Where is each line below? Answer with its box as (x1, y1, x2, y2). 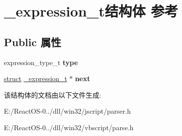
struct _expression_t (4, 73, 67, 84)
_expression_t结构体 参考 (4, 1, 178, 21)
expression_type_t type (4, 57, 78, 67)
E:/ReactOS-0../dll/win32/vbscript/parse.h (4, 122, 134, 132)
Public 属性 (4, 34, 61, 49)
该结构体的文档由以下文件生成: (4, 89, 101, 100)
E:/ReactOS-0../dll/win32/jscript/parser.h (4, 106, 131, 116)
